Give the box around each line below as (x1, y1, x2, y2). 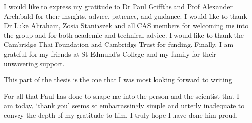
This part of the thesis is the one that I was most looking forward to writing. (4, 75, 234, 85)
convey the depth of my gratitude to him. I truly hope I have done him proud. (4, 109, 238, 120)
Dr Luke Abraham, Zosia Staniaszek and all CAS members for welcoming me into (4, 20, 249, 31)
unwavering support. (4, 58, 65, 68)
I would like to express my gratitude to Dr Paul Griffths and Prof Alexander (4, 1, 233, 11)
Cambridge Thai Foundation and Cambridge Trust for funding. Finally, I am (4, 39, 233, 49)
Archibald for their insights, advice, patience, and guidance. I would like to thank (4, 11, 247, 21)
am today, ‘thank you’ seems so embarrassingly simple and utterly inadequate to (4, 100, 245, 110)
